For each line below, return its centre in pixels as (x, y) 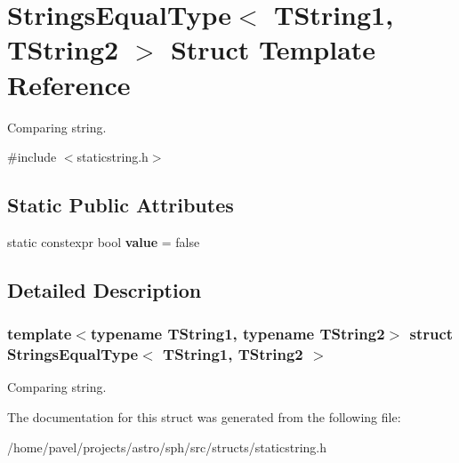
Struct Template (273, 49)
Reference (69, 84)
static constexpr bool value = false (104, 241)
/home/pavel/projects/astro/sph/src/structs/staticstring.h (167, 447)
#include (32, 157)
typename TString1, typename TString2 (238, 334)
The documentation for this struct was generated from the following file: (204, 417)
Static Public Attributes (121, 205)
